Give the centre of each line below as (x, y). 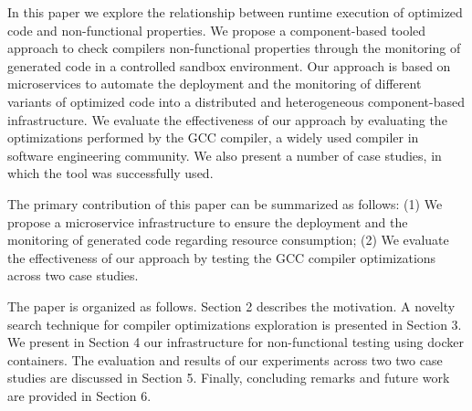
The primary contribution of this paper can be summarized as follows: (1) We (225, 203)
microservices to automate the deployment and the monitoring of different (215, 84)
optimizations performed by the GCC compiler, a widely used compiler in (213, 137)
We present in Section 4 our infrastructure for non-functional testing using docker (236, 342)
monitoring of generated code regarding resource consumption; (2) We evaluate (228, 240)
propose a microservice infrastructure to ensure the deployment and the (208, 221)
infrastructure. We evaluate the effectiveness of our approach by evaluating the (227, 119)
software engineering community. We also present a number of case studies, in (225, 155)
